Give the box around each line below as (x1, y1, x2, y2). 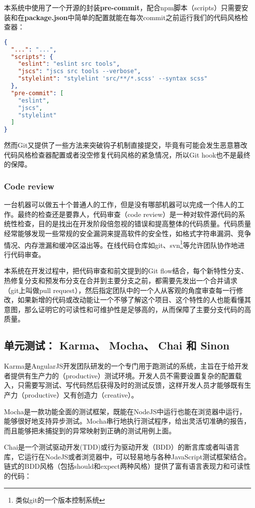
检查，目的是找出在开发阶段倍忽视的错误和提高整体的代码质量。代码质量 (17, 218, 251, 229)
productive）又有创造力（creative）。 (24, 389, 138, 400)
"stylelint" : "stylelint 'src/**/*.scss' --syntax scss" (18, 75, 208, 82)
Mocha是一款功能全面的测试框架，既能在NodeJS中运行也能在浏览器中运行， (4, 406, 246, 416)
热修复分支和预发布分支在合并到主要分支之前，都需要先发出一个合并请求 (4, 275, 237, 285)
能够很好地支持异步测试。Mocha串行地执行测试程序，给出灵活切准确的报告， (4, 416, 251, 426)
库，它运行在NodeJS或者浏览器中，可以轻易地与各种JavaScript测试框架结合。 (4, 451, 251, 461)
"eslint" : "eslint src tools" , (18, 60, 120, 68)
